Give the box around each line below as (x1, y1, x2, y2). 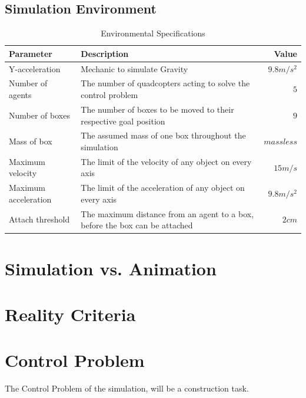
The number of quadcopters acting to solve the (81, 77, 250, 89)
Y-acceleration (9, 62, 61, 75)
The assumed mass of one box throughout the (81, 129, 246, 141)
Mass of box (9, 135, 52, 147)
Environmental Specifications (101, 27, 205, 39)
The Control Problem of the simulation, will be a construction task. (5, 382, 249, 394)
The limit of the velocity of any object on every (81, 155, 252, 167)
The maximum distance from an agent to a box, (81, 207, 254, 220)
